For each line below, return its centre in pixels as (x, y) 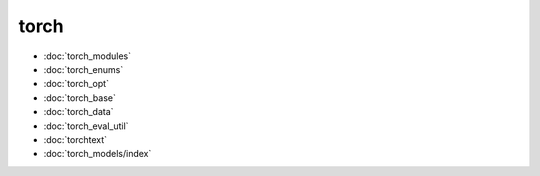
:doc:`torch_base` (80, 97)
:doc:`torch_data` (78, 112)
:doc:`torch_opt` (76, 84)
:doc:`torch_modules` (87, 56)
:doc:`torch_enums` (83, 69)
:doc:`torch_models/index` (97, 154)
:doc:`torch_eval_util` (86, 126)
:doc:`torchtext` (75, 139)
